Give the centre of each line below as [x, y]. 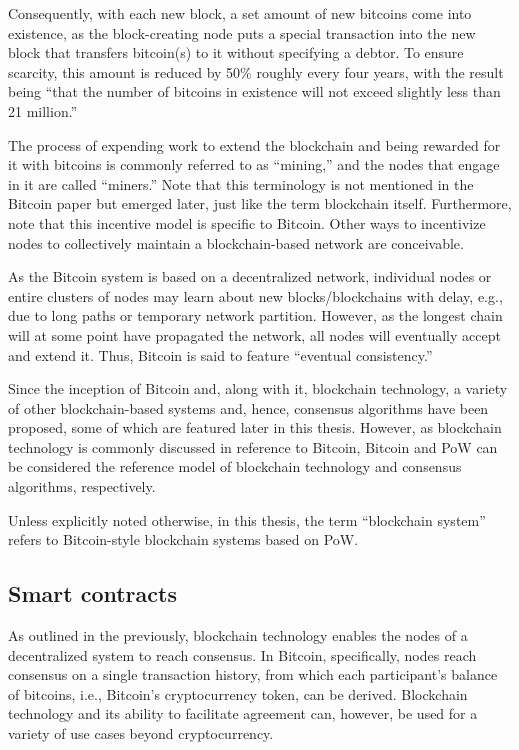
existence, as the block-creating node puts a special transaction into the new [242, 32]
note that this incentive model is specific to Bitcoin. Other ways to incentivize [247, 222]
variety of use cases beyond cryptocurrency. [141, 733]
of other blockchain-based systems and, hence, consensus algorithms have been [248, 407]
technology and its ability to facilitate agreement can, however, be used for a [243, 713]
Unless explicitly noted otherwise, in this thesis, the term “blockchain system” [247, 519]
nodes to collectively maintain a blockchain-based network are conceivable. [236, 242]
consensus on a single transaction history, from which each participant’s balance [253, 674]
